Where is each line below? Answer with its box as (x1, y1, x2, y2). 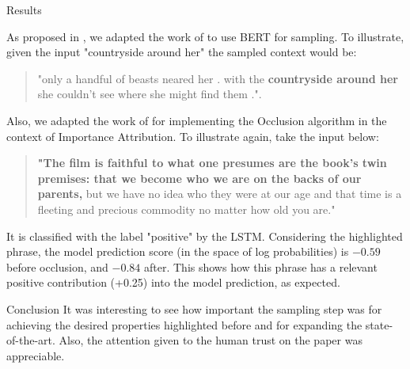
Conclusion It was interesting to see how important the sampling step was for (6, 300, 382, 317)
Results (6, 2, 42, 17)
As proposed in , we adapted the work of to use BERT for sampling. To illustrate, (6, 28, 404, 44)
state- (365, 316, 393, 333)
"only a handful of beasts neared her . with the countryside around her (37, 70, 398, 86)
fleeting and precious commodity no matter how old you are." (37, 200, 336, 217)
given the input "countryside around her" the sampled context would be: (6, 44, 357, 60)
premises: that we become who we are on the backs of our (37, 169, 362, 186)
